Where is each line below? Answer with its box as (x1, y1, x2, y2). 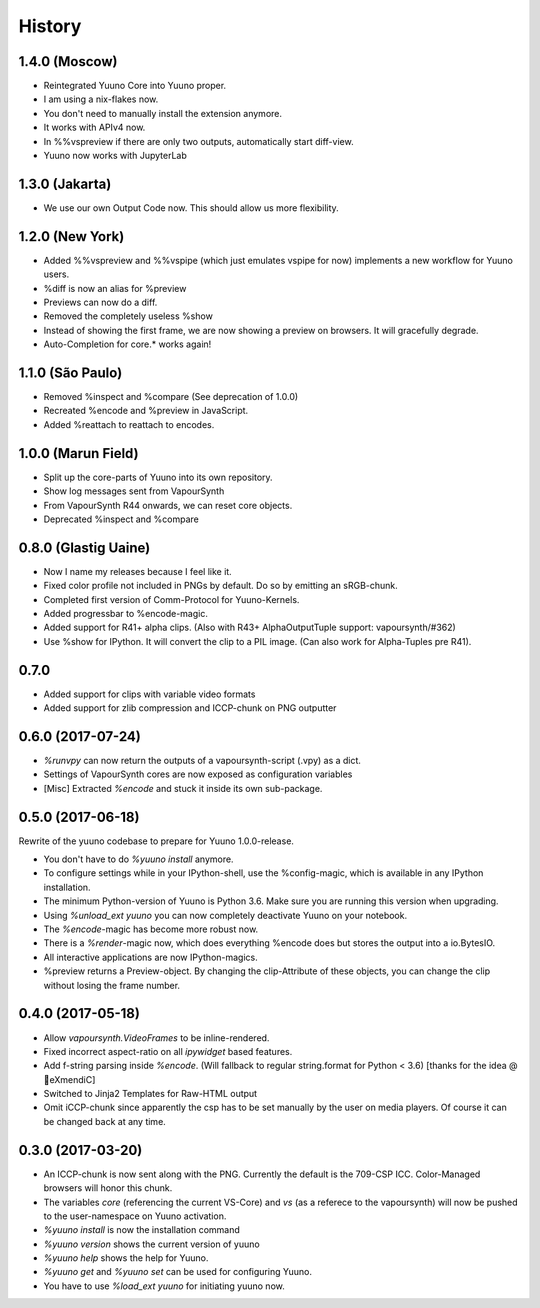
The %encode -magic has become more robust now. (43, 923, 259, 935)
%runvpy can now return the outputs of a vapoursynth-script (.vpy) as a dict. (43, 755, 362, 766)
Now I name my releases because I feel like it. (43, 565, 232, 577)
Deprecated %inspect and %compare (43, 513, 200, 525)
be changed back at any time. (43, 1115, 167, 1127)
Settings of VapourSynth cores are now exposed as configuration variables (43, 768, 353, 780)
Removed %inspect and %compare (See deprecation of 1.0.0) (43, 391, 299, 403)
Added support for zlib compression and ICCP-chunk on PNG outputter (43, 702, 337, 714)
